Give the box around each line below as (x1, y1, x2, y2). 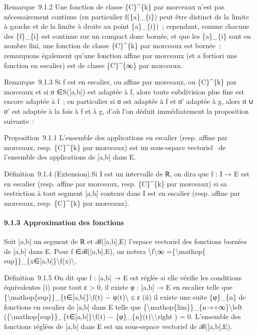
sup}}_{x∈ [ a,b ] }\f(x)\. (4, 255, 77, 266)
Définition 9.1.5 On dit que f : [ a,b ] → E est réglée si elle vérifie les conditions (4, 272, 242, 282)
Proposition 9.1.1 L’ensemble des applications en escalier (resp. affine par (4, 132, 228, 143)
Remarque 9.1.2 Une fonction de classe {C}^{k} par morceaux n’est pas (4, 1, 225, 11)
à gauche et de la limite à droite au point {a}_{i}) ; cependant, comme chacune (4, 21, 250, 31)
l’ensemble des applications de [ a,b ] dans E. (4, 152, 136, 162)
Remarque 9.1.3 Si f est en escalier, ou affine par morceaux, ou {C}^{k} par (4, 77, 237, 87)
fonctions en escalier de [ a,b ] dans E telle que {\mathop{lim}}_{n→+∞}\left (4, 301, 243, 312)
